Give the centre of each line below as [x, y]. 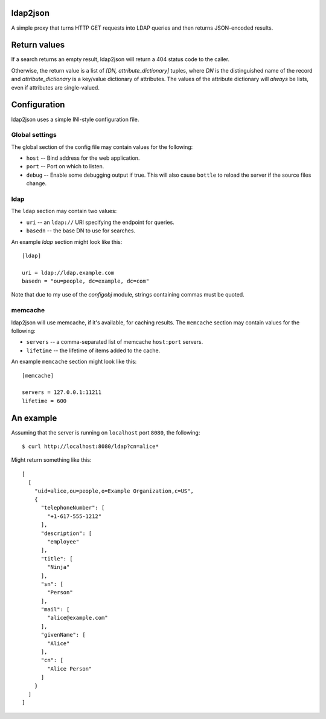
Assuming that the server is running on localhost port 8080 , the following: [106, 432]
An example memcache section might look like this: [74, 362]
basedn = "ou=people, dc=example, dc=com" [86, 281]
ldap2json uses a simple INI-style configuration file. [75, 119]
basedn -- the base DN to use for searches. [81, 231]
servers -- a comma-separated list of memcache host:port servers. [115, 342]
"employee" [63, 541]
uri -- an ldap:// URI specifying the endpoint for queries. [100, 222]
